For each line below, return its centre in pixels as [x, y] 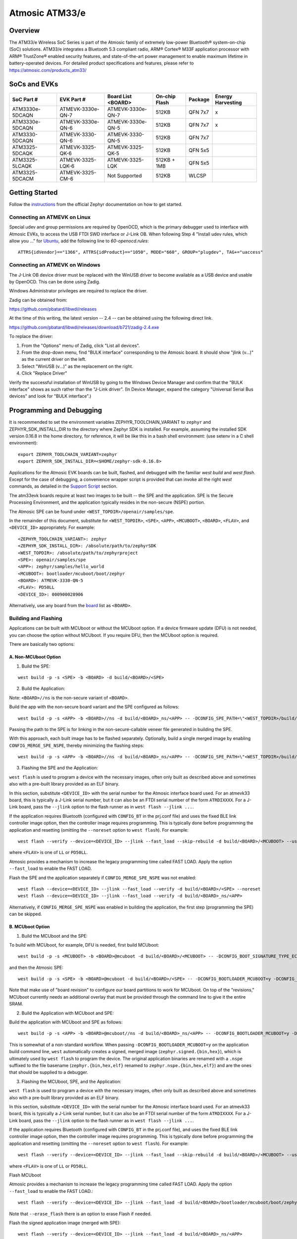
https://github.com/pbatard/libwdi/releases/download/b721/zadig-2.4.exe [84, 327]
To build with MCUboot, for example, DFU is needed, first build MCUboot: [84, 945]
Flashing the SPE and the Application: [60, 768]
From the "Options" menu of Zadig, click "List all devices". [81, 345]
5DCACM [23, 178]
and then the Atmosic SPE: [36, 967]
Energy [224, 96]
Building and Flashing [36, 619]
